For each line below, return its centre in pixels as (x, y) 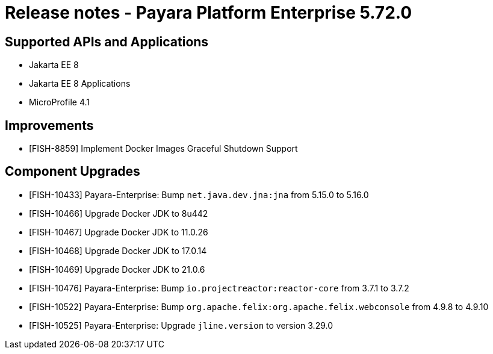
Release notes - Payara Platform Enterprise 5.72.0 (209, 13)
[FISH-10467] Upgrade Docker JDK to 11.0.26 (119, 232)
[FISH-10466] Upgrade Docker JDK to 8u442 (119, 213)
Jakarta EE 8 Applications (80, 84)
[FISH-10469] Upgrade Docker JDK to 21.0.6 (117, 269)
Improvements (49, 125)
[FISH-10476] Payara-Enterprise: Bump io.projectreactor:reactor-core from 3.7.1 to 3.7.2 (219, 288)
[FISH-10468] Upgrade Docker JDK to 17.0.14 (118, 250)
